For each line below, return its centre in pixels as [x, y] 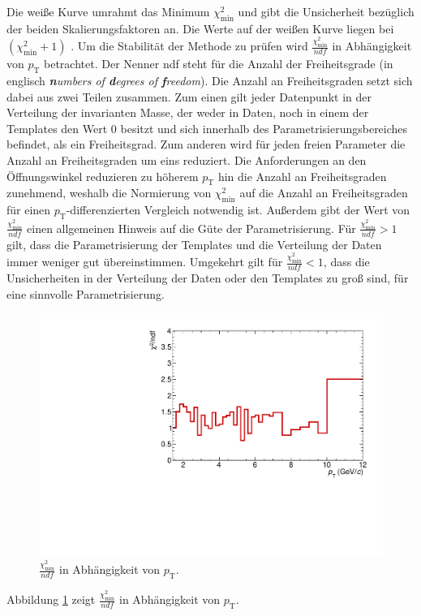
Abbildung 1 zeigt [51, 599]
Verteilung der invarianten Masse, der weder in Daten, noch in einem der [188, 112]
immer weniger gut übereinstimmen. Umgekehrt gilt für [145, 262]
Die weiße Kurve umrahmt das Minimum [108, 11]
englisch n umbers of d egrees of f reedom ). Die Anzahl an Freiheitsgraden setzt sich [210, 81]
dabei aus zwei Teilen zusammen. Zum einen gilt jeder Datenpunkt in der [189, 96]
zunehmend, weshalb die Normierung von [109, 193]
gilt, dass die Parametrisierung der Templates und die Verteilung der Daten [194, 244]
